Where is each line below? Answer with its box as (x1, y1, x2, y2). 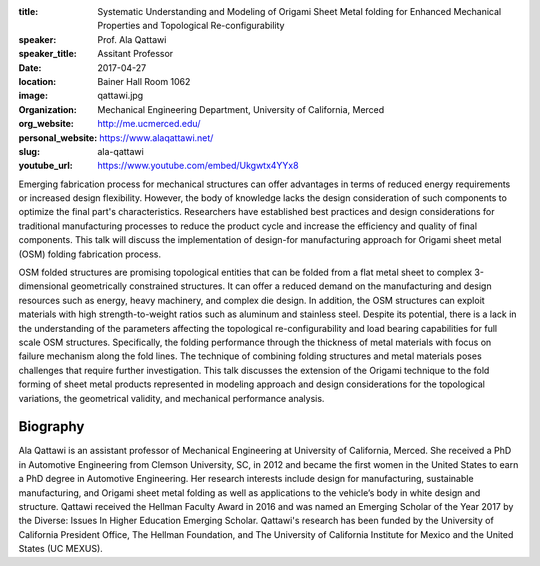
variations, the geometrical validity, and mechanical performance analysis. (18, 392, 325, 404)
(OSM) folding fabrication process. (18, 248, 162, 260)
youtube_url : (18, 160, 74, 172)
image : (18, 90, 49, 102)
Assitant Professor (97, 48, 174, 60)
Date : (18, 61, 42, 74)
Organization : (18, 103, 77, 115)
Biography (18, 418, 85, 435)
